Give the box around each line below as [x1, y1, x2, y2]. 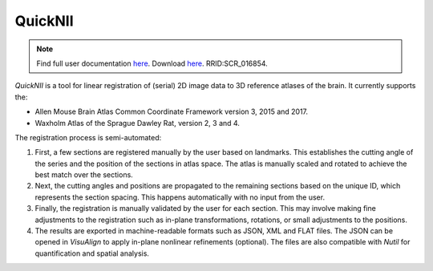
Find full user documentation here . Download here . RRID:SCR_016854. [36, 59, 268, 68]
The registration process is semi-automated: [14, 132, 162, 142]
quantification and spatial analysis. [34, 249, 150, 258]
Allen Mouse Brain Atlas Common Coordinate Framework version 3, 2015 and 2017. [34, 107, 309, 116]
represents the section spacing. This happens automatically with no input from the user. [34, 192, 325, 202]
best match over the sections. [34, 170, 134, 180]
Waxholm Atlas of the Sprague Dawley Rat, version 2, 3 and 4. [34, 118, 241, 127]
